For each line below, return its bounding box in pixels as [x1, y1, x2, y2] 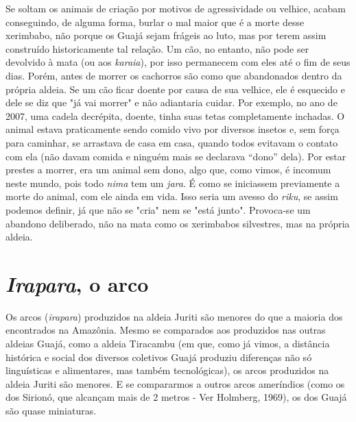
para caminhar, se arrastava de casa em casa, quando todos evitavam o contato [5, 135, 338, 149]
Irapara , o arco [5, 269, 149, 298]
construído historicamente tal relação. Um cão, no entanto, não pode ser [5, 41, 309, 55]
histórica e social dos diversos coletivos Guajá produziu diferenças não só [5, 349, 312, 364]
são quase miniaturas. [5, 403, 97, 417]
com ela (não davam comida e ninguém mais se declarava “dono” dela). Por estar [5, 149, 346, 163]
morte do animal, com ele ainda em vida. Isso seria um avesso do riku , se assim [5, 189, 338, 203]
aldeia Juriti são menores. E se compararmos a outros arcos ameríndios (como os [5, 376, 345, 390]
